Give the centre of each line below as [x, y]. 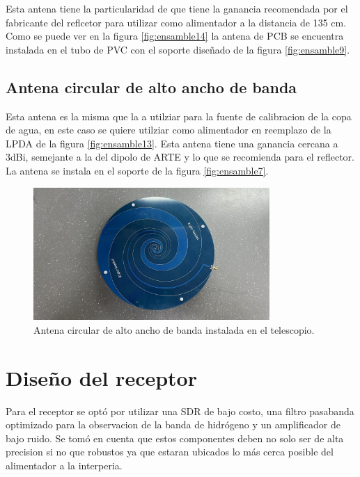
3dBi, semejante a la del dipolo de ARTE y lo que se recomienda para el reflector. [180, 157]
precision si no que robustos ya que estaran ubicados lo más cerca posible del [170, 452]
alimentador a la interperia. [64, 466]
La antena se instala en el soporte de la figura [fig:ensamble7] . [137, 170]
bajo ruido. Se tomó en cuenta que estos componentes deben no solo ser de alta [175, 438]
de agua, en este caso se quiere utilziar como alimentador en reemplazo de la [169, 130]
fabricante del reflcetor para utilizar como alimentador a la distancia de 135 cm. [176, 22]
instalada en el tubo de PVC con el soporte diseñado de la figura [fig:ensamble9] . [178, 49]
